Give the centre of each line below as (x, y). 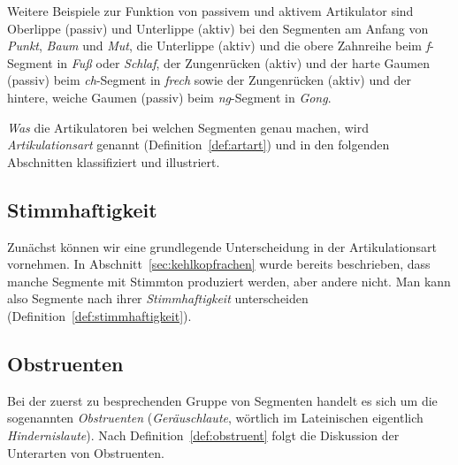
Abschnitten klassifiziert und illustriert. (114, 161)
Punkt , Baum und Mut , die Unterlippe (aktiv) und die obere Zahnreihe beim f (219, 46)
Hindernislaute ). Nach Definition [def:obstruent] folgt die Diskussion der (203, 435)
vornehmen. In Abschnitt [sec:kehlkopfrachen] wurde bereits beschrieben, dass (219, 264)
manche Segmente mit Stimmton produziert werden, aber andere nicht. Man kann (229, 281)
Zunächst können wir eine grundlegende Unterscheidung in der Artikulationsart (222, 246)
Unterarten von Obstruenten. (86, 452)
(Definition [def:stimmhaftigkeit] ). (99, 315)
